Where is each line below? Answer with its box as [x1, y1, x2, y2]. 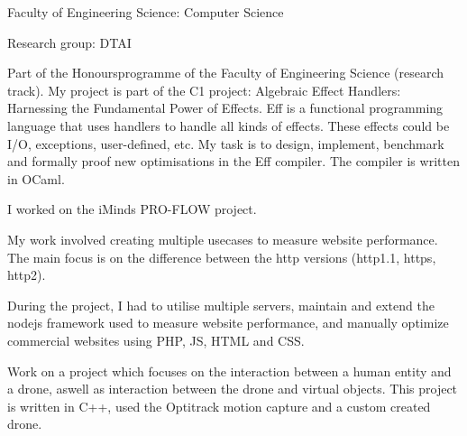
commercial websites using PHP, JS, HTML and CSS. [7, 330, 305, 349]
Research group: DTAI [7, 32, 132, 51]
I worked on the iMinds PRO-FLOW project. [7, 199, 257, 218]
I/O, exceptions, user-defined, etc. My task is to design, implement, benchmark [7, 134, 444, 153]
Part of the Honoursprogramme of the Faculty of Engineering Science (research [7, 63, 444, 82]
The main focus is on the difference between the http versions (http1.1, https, [7, 247, 436, 266]
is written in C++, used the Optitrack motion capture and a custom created [7, 396, 431, 415]
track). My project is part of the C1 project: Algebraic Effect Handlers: [7, 80, 401, 99]
